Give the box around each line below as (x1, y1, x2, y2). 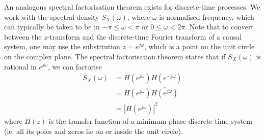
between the (4, 31, 42, 42)
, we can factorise (47, 61, 102, 72)
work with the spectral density (4, 11, 99, 22)
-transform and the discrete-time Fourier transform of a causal (47, 31, 242, 42)
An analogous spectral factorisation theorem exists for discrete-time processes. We (4, 2, 260, 12)
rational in (4, 61, 37, 72)
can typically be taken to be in (4, 21, 100, 32)
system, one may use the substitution (4, 41, 120, 52)
